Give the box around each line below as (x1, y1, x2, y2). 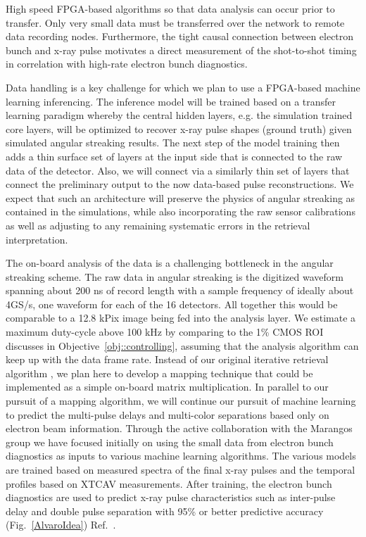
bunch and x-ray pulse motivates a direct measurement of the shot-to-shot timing (6, 42, 357, 57)
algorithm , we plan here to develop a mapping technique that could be (6, 365, 313, 380)
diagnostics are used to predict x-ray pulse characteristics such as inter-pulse (6, 490, 336, 505)
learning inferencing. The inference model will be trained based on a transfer (6, 94, 336, 108)
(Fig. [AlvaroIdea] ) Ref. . (6, 517, 116, 532)
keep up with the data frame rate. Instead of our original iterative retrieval (6, 352, 329, 367)
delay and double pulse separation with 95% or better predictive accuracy (6, 503, 324, 518)
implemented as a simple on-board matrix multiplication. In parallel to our (6, 379, 329, 394)
